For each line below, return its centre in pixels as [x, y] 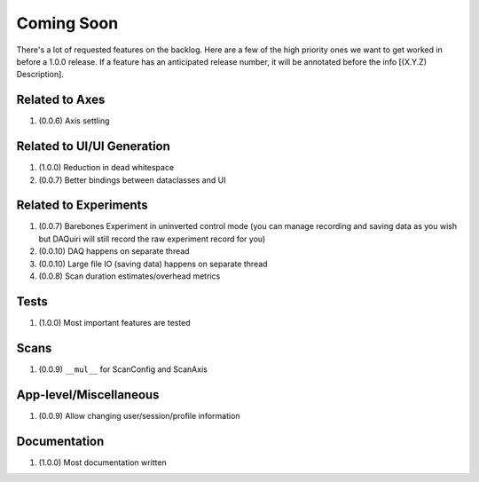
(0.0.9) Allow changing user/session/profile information [139, 415]
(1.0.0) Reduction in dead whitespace [106, 168]
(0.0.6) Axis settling [74, 121]
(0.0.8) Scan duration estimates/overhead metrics [130, 276]
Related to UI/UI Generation [93, 146]
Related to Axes [61, 100]
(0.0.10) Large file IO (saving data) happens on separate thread [153, 264]
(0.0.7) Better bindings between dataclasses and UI [132, 180]
